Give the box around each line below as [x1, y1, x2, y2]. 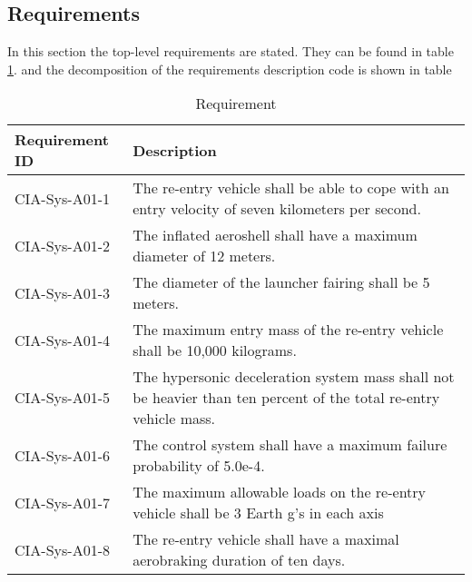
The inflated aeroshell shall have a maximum [133, 224, 418, 246]
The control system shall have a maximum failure [133, 434, 447, 456]
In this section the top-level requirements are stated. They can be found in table [7, 42, 454, 61]
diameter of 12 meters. [133, 245, 276, 267]
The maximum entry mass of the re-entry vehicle [133, 319, 444, 340]
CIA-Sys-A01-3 [15, 281, 110, 303]
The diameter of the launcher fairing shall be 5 [133, 271, 430, 293]
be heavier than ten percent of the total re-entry [133, 387, 440, 409]
